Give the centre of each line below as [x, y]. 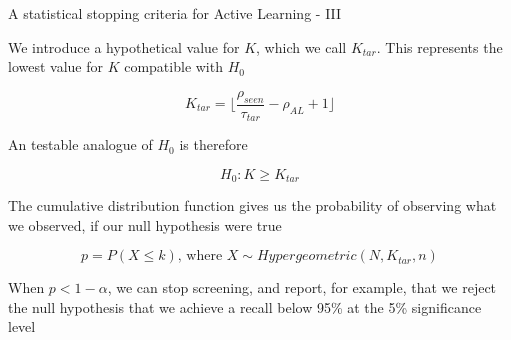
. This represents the [439, 46]
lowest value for [55, 66]
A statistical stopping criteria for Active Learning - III [175, 13]
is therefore [213, 144]
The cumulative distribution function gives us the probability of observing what [252, 205]
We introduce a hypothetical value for [124, 46]
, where [200, 256]
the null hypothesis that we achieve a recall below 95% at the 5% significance [245, 306]
